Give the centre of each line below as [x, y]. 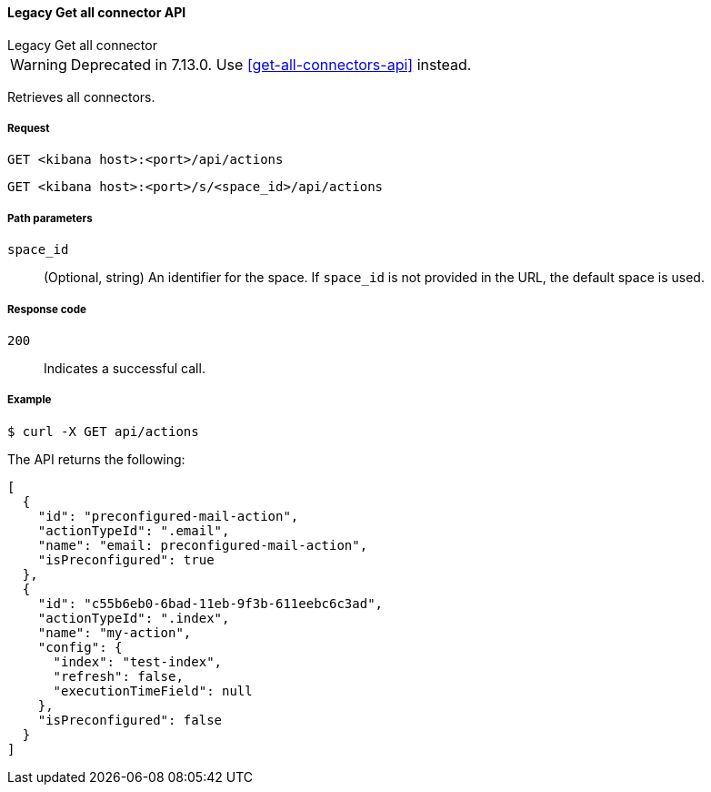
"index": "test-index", [138, 661]
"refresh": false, [118, 676]
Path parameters [50, 218]
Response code [47, 309]
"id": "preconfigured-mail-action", [168, 516]
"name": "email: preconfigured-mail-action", [203, 545]
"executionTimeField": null [153, 690]
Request [29, 128]
